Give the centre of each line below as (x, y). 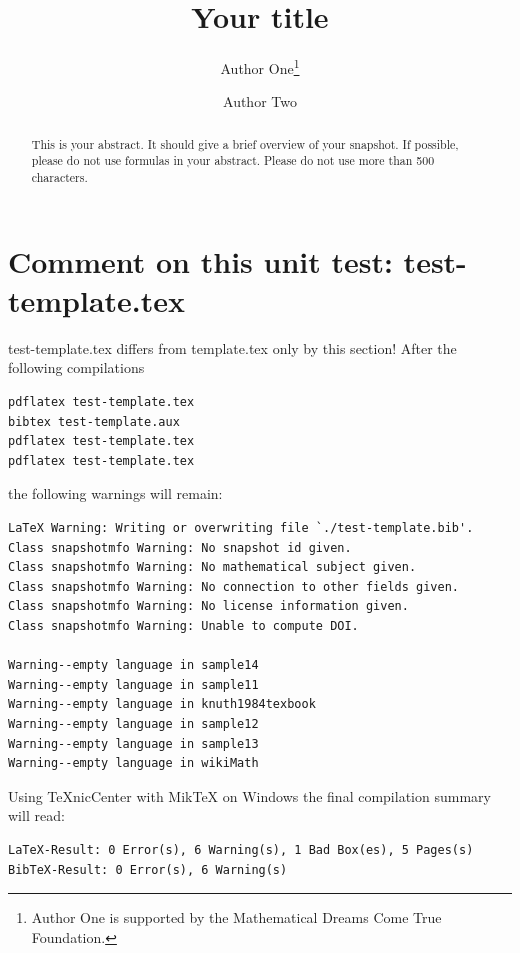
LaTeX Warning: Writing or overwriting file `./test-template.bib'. (241, 528)
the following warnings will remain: (115, 493)
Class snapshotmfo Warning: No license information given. (208, 606)
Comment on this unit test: (200, 260)
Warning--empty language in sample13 (133, 743)
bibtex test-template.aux (94, 421)
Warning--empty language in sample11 (133, 684)
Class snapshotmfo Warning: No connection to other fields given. (234, 586)
